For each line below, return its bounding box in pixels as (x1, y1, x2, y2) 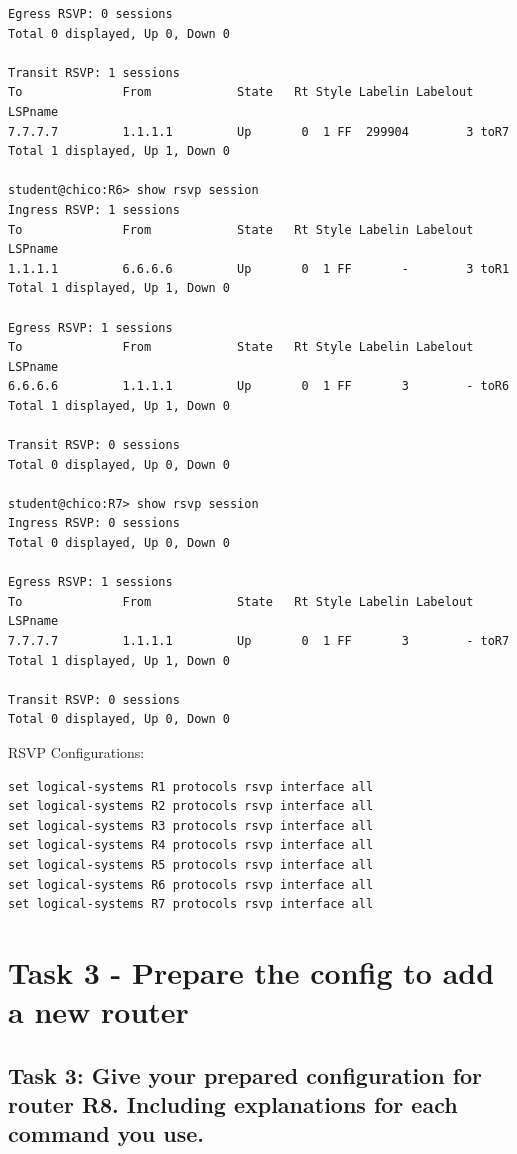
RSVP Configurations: (8, 741, 145, 762)
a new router (8, 991, 189, 1032)
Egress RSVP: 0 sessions (8, 7, 173, 21)
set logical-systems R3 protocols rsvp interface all (8, 818, 374, 833)
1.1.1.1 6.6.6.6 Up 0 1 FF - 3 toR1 (8, 261, 510, 276)
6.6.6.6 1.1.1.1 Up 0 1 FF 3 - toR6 (8, 379, 510, 394)
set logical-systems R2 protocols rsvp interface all (8, 799, 374, 814)
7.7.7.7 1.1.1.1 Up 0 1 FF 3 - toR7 (8, 634, 510, 648)
